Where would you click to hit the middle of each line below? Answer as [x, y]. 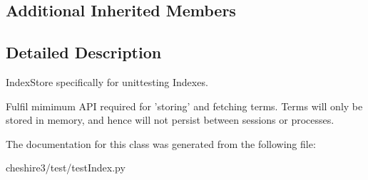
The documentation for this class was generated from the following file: [161, 143]
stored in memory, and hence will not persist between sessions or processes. [170, 120]
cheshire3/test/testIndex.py [66, 168]
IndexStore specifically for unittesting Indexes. [107, 81]
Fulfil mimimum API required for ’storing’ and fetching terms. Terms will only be [184, 106]
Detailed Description [84, 52]
